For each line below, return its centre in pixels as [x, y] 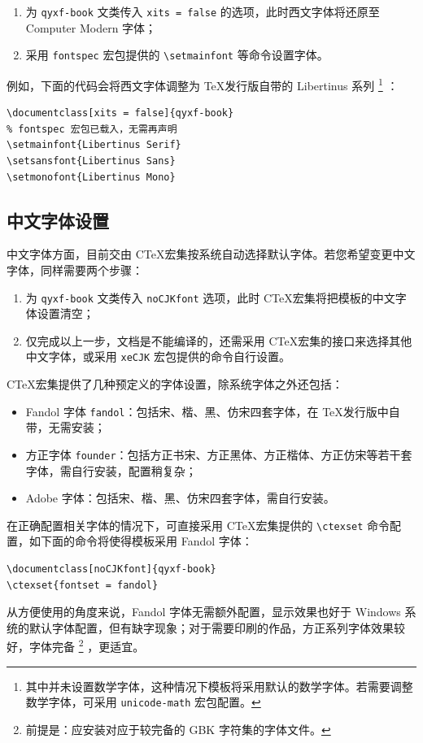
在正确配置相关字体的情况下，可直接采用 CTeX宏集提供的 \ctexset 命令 [198, 525]
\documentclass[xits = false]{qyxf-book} [120, 113]
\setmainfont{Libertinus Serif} [94, 145]
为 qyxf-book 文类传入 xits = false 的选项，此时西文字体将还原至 [203, 11]
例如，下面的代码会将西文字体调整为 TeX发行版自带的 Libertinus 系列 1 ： [203, 84]
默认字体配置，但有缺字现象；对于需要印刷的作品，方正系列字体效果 [211, 627]
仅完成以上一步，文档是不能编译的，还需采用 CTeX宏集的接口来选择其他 [219, 340]
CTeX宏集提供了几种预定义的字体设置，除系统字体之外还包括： [175, 384]
